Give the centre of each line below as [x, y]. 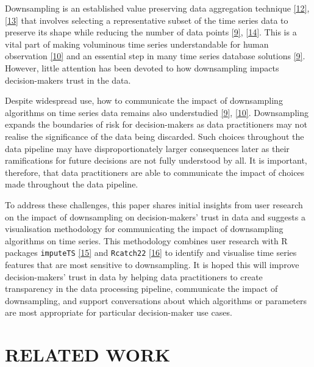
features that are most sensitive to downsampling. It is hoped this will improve [152, 264]
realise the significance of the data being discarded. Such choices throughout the [155, 136]
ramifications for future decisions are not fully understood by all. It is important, [156, 160]
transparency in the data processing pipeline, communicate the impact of [141, 289]
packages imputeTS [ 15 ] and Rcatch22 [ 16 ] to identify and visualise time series [151, 253]
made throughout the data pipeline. [72, 184]
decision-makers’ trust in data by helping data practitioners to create [134, 276]
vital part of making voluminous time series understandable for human [137, 44]
